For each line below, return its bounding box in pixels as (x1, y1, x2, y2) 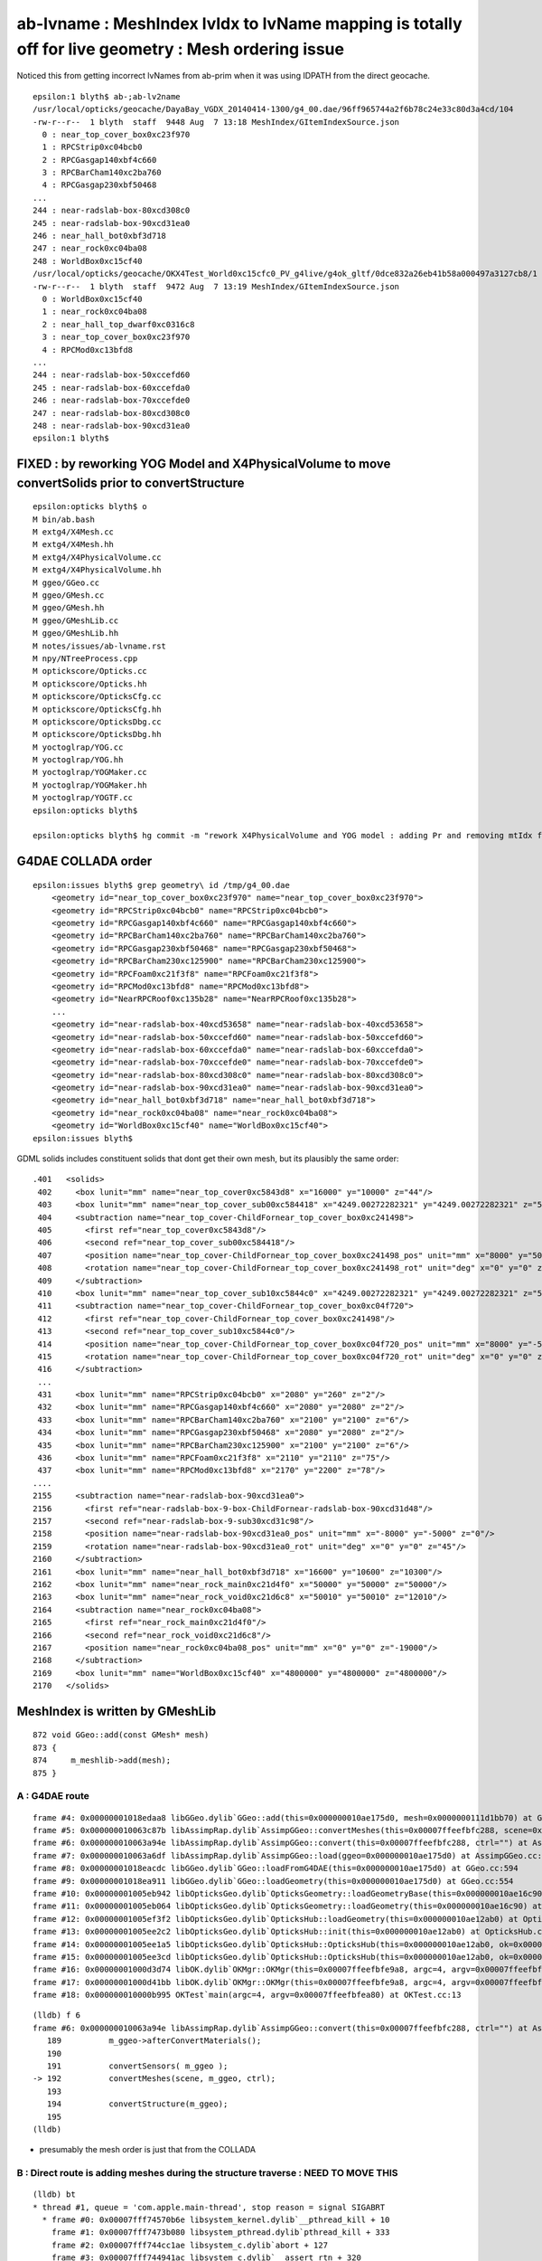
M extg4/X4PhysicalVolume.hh (33, 565, 162, 575)
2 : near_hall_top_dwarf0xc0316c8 (42, 319, 195, 329)
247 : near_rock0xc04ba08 (33, 243, 148, 253)
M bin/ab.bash (33, 514, 95, 525)
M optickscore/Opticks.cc (33, 666, 148, 676)
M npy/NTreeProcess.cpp (33, 653, 138, 664)
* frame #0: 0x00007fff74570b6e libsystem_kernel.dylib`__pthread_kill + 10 (42, 2215, 390, 2225)
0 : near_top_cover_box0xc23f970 (42, 129, 191, 139)
